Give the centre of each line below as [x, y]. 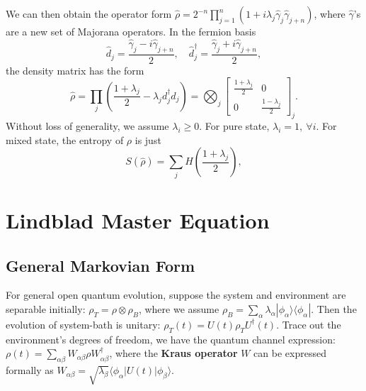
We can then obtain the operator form [89, 13]
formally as [30, 370]
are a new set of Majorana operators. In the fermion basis [131, 31]
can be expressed [290, 353]
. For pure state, [234, 126]
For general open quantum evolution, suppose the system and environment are [176, 295]
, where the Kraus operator [173, 353]
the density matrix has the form [75, 70]
